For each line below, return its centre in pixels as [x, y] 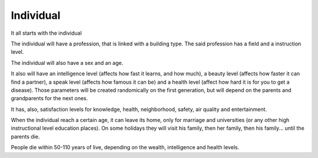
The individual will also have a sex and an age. [67, 62]
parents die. [25, 136]
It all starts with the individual [46, 33]
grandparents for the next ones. [49, 98]
